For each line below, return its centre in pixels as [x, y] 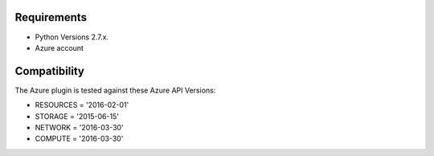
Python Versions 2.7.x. [72, 37]
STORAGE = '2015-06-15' [77, 116]
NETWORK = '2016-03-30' [79, 127]
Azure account [59, 47]
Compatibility [49, 71]
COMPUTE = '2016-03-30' [79, 139]
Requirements [51, 17]
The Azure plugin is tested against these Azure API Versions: [115, 90]
